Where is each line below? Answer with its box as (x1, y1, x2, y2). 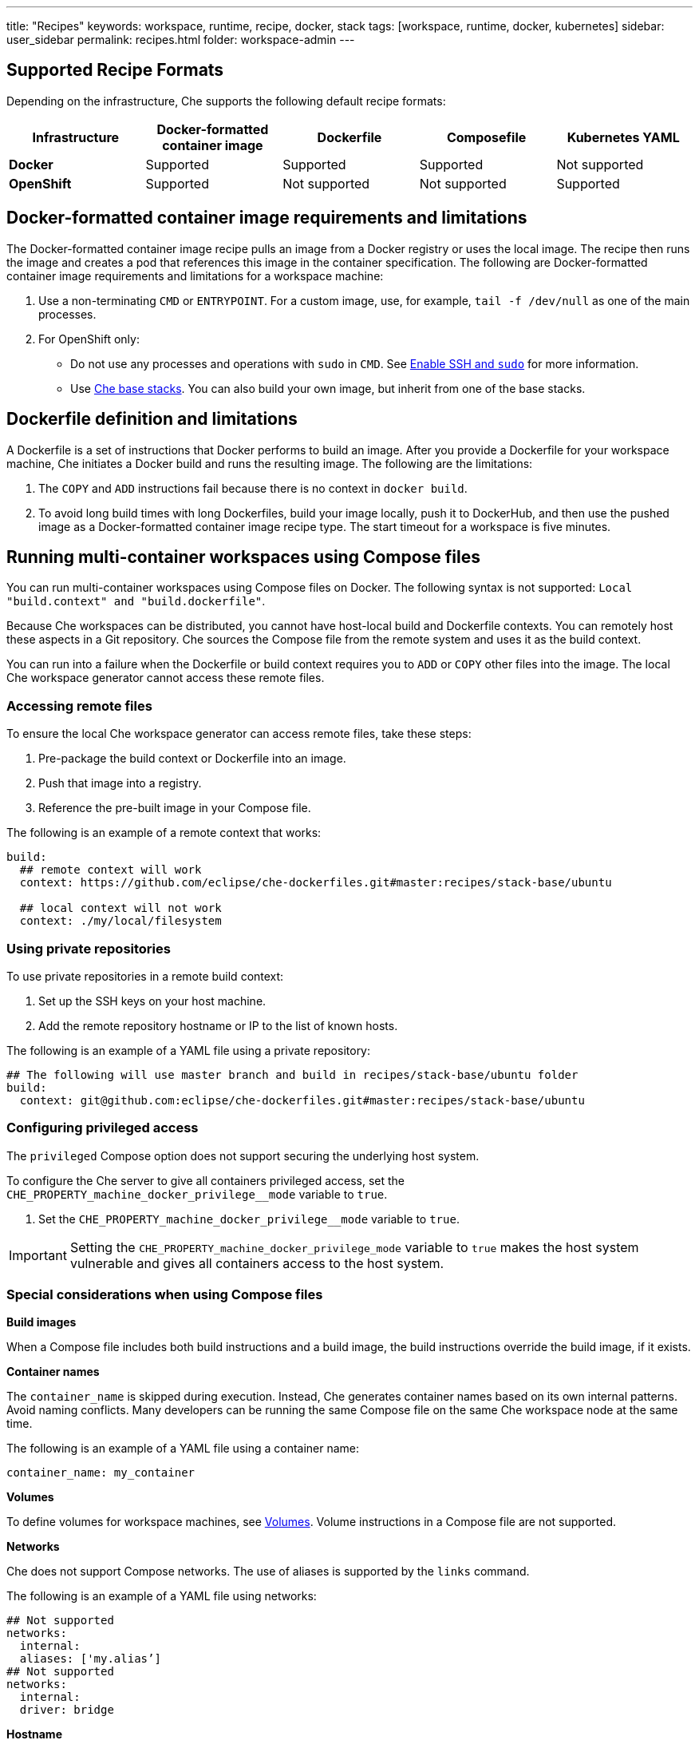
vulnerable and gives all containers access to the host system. (69, 1254, 444, 1271)
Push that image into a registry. (38, 776, 202, 791)
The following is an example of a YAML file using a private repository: (6, 1043, 371, 1057)
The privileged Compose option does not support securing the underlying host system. (6, 1148, 480, 1163)
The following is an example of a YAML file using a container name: (6, 1441, 360, 1456)
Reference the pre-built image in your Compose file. (38, 801, 311, 815)
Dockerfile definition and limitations (6, 409, 298, 430)
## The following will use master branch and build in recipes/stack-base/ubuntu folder (6, 1068, 579, 1081)
